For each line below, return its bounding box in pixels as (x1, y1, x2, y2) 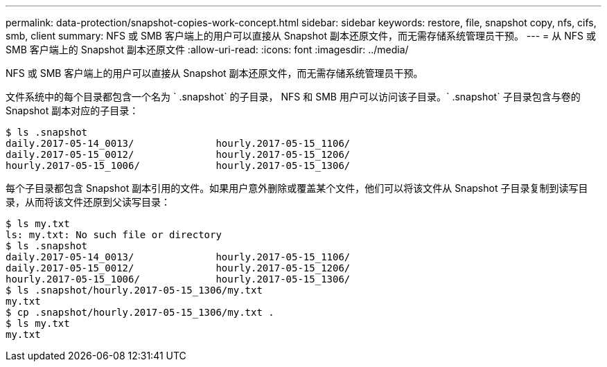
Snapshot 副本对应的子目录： (6, 105, 139, 116)
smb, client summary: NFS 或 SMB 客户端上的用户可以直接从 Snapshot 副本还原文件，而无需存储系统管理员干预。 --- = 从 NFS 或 (6, 30, 596, 42)
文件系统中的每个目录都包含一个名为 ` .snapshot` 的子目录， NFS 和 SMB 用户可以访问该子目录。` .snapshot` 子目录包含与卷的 (6, 91, 581, 102)
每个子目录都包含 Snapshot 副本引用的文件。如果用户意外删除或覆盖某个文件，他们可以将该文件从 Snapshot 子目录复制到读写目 (6, 182, 588, 194)
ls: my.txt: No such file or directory (6, 229, 222, 240)
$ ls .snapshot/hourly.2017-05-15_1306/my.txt (6, 285, 263, 296)
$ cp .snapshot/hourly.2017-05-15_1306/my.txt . (6, 307, 274, 318)
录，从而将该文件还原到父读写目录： (6, 196, 170, 208)
